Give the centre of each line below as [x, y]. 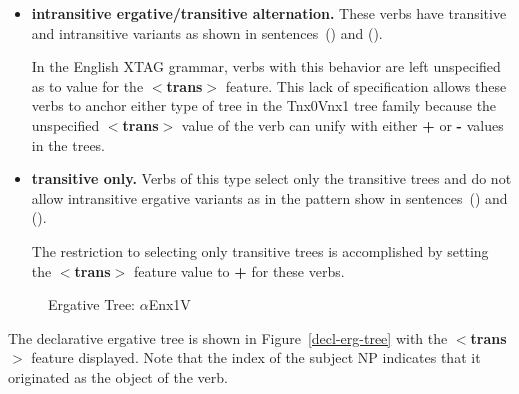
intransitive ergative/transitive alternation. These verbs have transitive [269, 13]
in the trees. [68, 144]
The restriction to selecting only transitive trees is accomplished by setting [260, 250]
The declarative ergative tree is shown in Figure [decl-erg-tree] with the [228, 337]
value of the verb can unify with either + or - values [342, 124]
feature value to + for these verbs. [239, 270]
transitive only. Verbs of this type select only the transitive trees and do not [271, 178]
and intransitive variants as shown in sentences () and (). [207, 32]
